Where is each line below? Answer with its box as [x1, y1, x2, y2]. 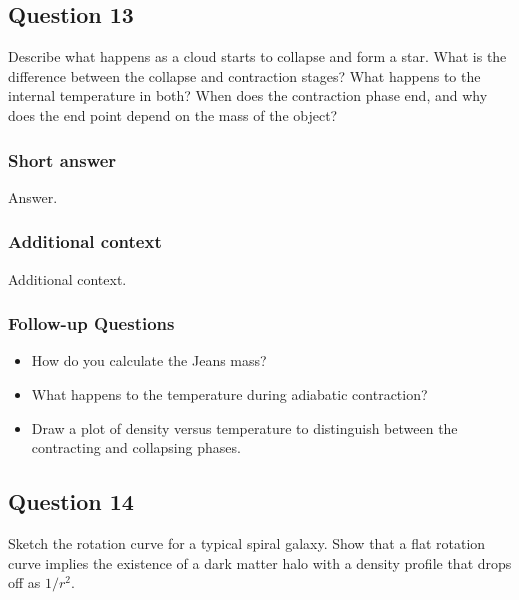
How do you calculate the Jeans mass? [31, 350, 267, 371]
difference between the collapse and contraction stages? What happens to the [8, 65, 481, 86]
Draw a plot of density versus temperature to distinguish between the [31, 417, 458, 438]
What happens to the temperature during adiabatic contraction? [31, 384, 428, 405]
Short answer [8, 147, 117, 172]
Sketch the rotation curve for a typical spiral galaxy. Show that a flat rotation [8, 533, 486, 553]
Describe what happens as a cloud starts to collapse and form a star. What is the [8, 46, 507, 67]
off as [8, 572, 41, 593]
